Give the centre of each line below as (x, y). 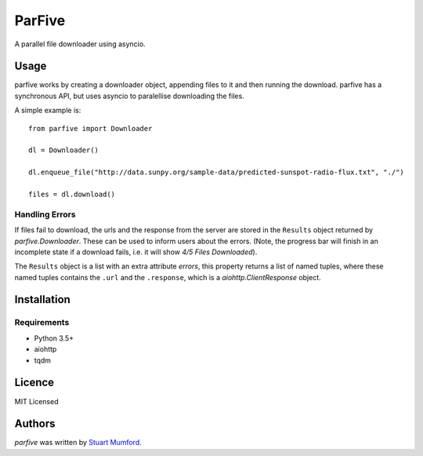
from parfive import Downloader (90, 128)
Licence (34, 383)
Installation (42, 299)
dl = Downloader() (64, 150)
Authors (35, 424)
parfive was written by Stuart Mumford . (78, 443)
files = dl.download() (72, 194)
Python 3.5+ (54, 338)
